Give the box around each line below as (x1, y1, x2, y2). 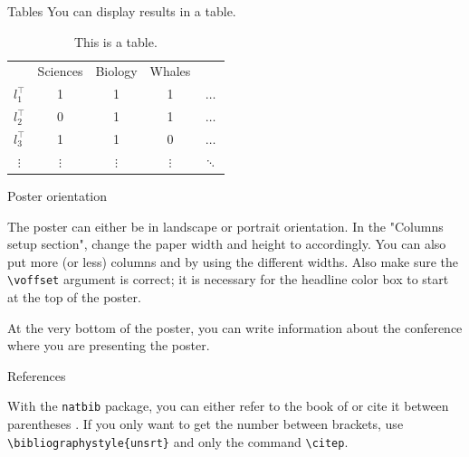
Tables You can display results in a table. (7, 2, 236, 20)
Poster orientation (7, 186, 108, 205)
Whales (149, 62, 191, 81)
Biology (95, 62, 138, 81)
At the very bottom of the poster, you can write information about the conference (7, 318, 463, 337)
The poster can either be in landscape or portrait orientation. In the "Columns (7, 216, 444, 235)
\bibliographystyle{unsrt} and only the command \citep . (7, 432, 349, 451)
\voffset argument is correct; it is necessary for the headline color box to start (7, 270, 449, 289)
